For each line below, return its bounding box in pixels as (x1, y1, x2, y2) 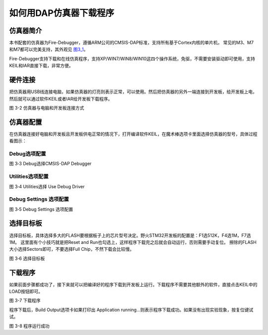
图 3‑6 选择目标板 (9, 255, 45, 261)
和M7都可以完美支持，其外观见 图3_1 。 (9, 46, 88, 52)
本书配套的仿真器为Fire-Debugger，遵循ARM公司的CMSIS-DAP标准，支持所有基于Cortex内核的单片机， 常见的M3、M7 (9, 40, 254, 46)
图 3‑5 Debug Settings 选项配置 (9, 206, 73, 212)
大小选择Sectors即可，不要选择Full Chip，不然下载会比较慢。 (9, 246, 134, 252)
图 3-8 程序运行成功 (9, 323, 50, 329)
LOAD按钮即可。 (9, 289, 43, 295)
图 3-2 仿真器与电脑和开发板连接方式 (9, 105, 84, 111)
